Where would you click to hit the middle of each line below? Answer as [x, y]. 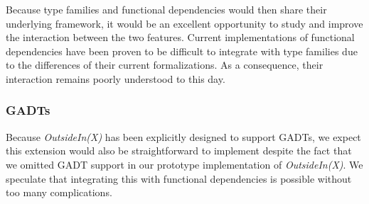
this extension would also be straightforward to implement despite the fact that [179, 151]
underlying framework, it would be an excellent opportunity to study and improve [184, 23]
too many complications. [59, 192]
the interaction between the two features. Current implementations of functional [180, 37]
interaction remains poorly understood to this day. [116, 78]
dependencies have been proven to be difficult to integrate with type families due [182, 51]
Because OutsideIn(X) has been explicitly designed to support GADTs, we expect [183, 136]
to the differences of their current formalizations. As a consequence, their [165, 65]
